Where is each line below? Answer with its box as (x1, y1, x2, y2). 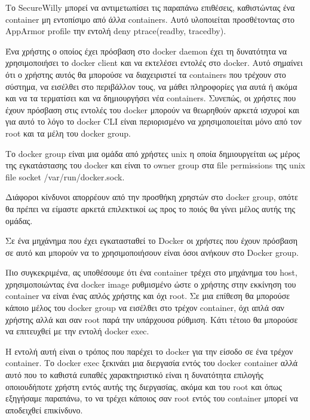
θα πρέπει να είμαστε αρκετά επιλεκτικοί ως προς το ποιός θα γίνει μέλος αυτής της (5, 202, 296, 214)
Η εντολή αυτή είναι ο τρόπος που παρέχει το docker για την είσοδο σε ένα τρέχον (5, 345, 293, 357)
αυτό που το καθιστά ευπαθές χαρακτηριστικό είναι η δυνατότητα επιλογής (5, 368, 263, 381)
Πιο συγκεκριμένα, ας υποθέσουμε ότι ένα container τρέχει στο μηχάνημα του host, (5, 266, 297, 279)
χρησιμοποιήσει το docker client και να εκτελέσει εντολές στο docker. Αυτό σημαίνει (5, 56, 303, 69)
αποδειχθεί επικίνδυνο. (5, 403, 83, 416)
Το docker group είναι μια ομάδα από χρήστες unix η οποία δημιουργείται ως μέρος (5, 147, 300, 159)
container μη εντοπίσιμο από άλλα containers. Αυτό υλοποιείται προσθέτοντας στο (5, 13, 295, 25)
